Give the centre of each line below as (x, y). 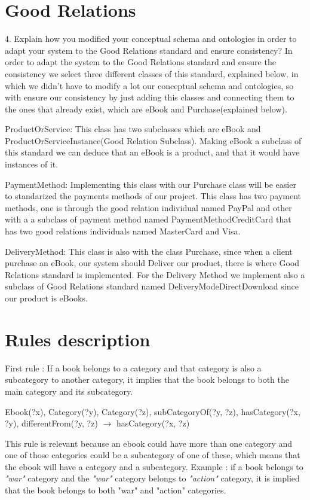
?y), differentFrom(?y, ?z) (51, 423)
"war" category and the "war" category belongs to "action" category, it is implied (152, 478)
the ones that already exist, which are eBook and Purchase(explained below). (146, 109)
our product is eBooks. (46, 298)
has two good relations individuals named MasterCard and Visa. (123, 231)
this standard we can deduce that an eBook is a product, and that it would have (152, 152)
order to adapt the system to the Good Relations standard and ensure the (140, 62)
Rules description (78, 339)
